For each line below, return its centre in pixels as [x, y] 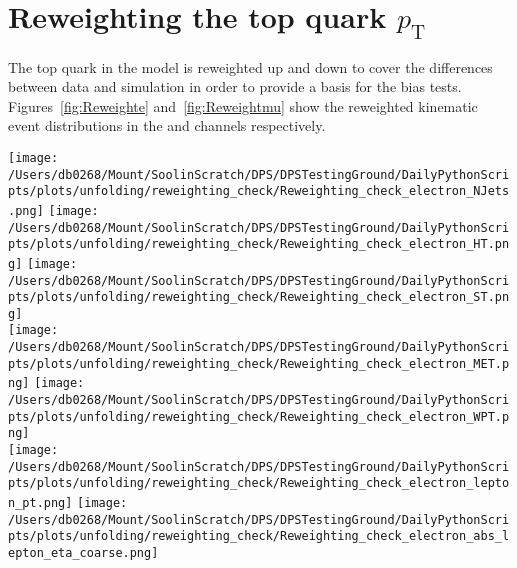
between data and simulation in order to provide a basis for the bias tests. [235, 86]
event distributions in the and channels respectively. [167, 125]
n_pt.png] [40, 503]
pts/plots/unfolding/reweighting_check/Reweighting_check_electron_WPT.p [259, 416]
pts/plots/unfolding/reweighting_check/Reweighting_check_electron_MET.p [259, 363]
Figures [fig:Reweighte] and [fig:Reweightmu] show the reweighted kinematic [243, 105]
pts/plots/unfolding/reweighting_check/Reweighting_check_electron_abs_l [259, 536]
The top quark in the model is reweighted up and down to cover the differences [250, 66]
